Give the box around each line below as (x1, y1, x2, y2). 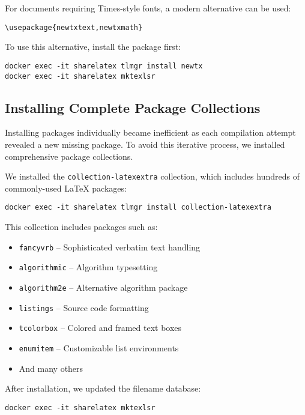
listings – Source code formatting (19, 301, 149, 314)
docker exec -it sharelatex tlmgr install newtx (5, 61, 203, 70)
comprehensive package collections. (5, 150, 133, 162)
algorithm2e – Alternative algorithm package (19, 280, 188, 293)
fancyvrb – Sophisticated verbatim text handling (19, 240, 201, 253)
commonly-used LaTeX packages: (5, 181, 127, 194)
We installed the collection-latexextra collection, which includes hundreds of (5, 170, 300, 183)
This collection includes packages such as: (5, 220, 158, 233)
